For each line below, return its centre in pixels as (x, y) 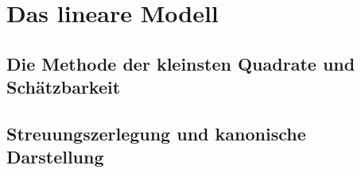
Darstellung (55, 157)
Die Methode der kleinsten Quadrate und (181, 63)
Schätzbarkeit (64, 87)
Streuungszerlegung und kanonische (156, 133)
